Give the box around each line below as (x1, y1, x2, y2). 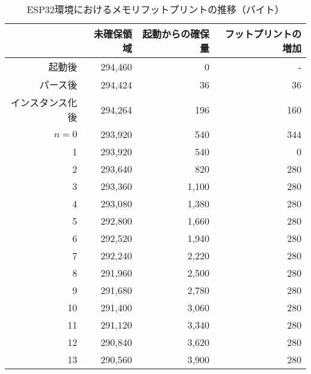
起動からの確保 (142, 27, 209, 41)
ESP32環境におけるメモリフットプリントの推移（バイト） (26, 2, 285, 16)
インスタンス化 (10, 96, 78, 109)
